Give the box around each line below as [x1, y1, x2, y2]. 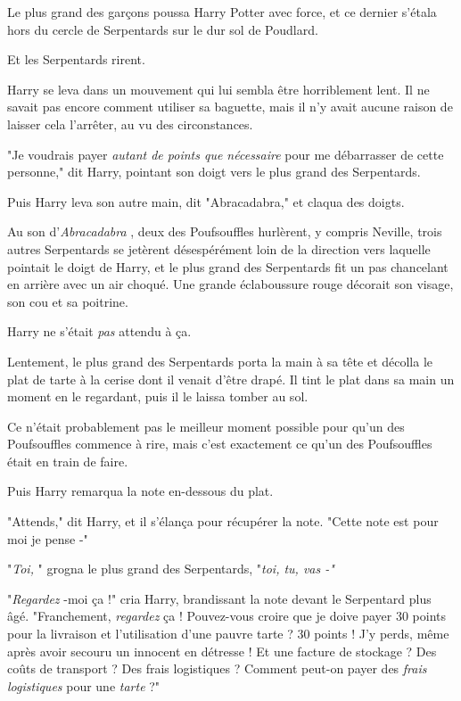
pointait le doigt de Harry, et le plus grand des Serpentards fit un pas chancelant [7, 257, 449, 276]
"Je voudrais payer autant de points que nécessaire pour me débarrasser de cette [7, 144, 444, 163]
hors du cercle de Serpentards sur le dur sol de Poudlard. [7, 20, 318, 38]
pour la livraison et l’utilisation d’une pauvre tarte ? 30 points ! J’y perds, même [7, 624, 449, 643]
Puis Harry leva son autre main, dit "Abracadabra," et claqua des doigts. [7, 192, 405, 210]
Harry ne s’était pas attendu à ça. [7, 322, 192, 341]
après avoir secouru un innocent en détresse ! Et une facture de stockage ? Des [7, 641, 437, 660]
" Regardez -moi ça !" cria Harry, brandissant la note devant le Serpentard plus [7, 589, 432, 607]
